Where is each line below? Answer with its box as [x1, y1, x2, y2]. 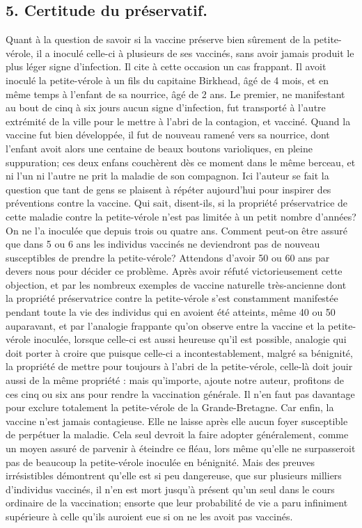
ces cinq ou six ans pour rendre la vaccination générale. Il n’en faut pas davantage [6, 386, 355, 401]
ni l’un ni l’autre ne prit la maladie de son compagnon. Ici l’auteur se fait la [6, 168, 329, 183]
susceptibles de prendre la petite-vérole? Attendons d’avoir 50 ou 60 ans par [6, 250, 330, 264]
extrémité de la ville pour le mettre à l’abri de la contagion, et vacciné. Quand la [6, 113, 351, 128]
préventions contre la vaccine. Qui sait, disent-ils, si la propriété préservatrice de [6, 195, 348, 210]
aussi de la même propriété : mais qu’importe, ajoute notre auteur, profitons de [6, 373, 344, 387]
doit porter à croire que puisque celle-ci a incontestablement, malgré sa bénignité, [6, 345, 353, 360]
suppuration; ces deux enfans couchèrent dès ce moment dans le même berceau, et [6, 154, 356, 169]
